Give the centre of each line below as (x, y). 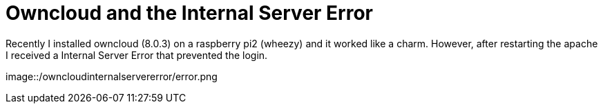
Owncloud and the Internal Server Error (190, 13)
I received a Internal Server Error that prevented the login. (137, 55)
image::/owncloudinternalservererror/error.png (112, 76)
